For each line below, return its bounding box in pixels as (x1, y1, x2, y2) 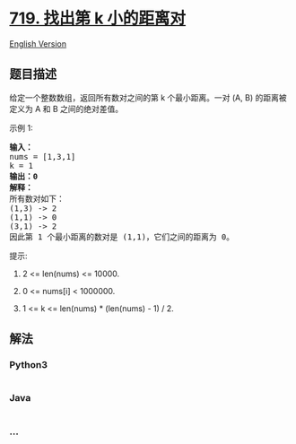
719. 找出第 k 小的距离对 (9, 8, 187, 29)
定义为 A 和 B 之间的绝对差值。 (9, 103, 124, 114)
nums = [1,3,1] (9, 152, 76, 161)
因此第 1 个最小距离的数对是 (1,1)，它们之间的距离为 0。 (9, 231, 235, 242)
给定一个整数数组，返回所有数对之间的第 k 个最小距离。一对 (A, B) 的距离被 (9, 91, 287, 103)
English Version (9, 38, 67, 49)
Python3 (9, 359, 48, 371)
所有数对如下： (9, 194, 65, 204)
